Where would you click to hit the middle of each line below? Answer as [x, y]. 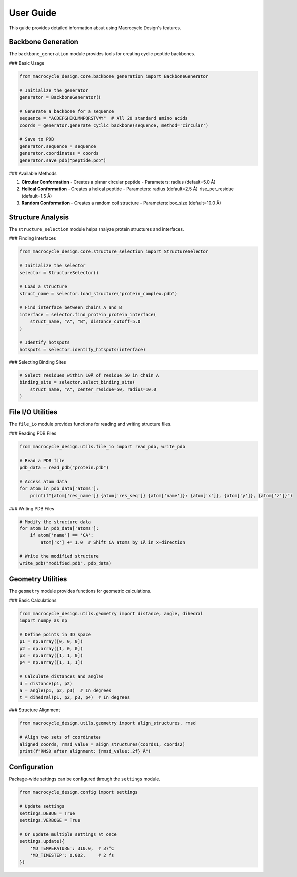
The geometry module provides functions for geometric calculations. [80, 591]
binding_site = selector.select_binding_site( [77, 382]
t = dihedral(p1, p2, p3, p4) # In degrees [75, 697]
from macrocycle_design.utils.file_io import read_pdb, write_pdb [102, 446]
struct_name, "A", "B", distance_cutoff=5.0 [85, 321]
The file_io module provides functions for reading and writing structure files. [90, 424]
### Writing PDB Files [32, 508]
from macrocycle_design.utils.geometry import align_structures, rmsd [108, 723]
